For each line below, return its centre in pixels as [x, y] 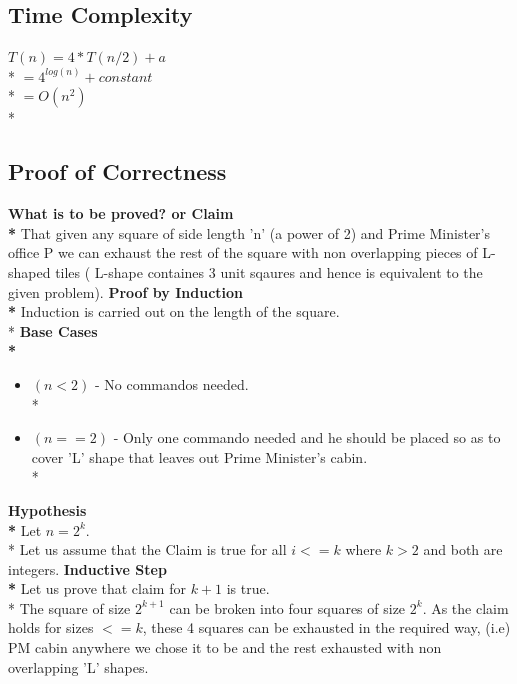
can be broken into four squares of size [287, 607]
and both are [463, 549]
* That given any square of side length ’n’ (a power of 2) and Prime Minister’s [249, 232]
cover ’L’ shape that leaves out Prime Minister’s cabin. [199, 456]
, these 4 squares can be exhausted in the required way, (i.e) [326, 627]
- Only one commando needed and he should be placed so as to [307, 437]
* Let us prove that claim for [97, 588]
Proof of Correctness [117, 171]
